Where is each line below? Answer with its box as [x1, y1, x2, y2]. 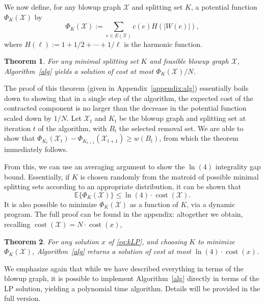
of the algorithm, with [38, 122, 107, 133]
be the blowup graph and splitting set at [119, 113, 246, 123]
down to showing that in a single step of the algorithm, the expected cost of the [4, 92, 253, 103]
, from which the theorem [159, 133, 238, 143]
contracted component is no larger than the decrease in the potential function [4, 103, 247, 113]
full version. [4, 293, 41, 303]
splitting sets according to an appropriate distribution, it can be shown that [4, 181, 241, 192]
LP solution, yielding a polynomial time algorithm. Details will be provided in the [4, 283, 260, 293]
